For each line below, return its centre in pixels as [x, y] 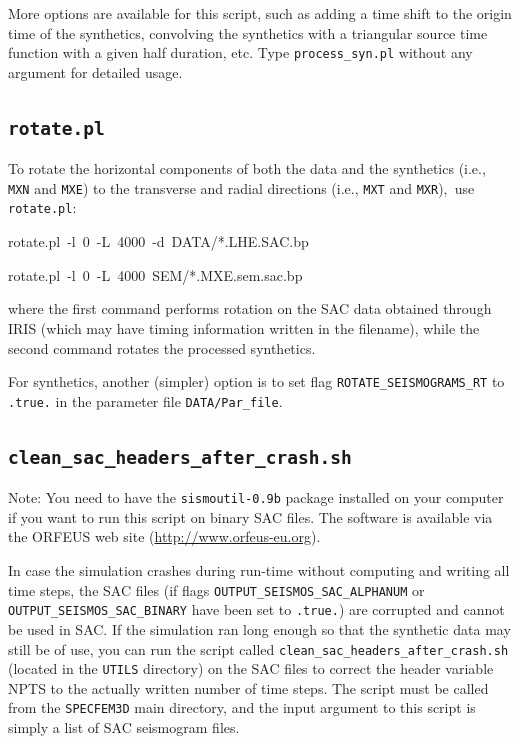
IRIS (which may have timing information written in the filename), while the [244, 327]
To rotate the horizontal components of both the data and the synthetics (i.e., [247, 168]
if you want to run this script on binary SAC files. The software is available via [250, 516]
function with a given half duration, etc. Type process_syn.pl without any [240, 52]
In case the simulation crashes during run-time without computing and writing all [259, 570]
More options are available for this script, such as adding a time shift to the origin [260, 13]
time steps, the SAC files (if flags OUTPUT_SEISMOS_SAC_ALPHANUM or [216, 589]
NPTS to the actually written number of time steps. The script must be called [248, 687]
